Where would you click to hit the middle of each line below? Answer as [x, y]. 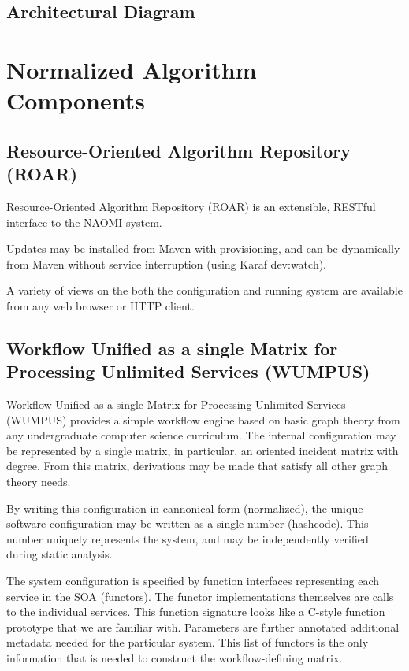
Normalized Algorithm [132, 69]
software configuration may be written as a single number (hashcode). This [188, 523]
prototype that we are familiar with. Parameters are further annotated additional [203, 627]
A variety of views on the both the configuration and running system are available [204, 290]
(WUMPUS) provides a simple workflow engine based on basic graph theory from [203, 419]
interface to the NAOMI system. [84, 222]
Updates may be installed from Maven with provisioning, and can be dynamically [203, 248]
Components [76, 100]
